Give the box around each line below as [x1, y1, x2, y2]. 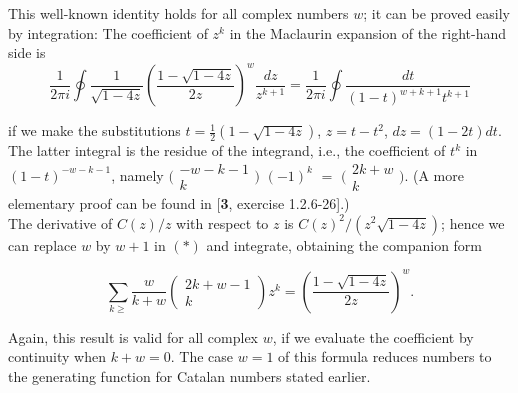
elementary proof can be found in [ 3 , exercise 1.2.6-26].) [8, 192, 350, 213]
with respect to [176, 212, 269, 233]
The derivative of [8, 212, 113, 233]
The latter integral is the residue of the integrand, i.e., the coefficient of [8, 140, 446, 161]
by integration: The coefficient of [8, 22, 208, 43]
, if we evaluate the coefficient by [272, 326, 474, 347]
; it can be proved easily [363, 3, 511, 23]
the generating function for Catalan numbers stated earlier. [8, 365, 371, 386]
